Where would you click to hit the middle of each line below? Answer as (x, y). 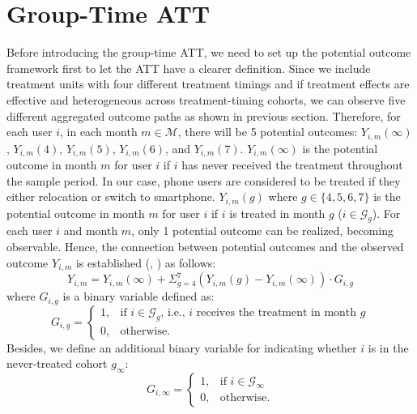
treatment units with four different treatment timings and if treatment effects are (208, 84)
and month (91, 230)
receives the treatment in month (277, 313)
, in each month (99, 132)
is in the (388, 347)
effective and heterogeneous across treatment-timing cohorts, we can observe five (206, 99)
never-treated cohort (57, 363)
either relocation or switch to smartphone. (111, 196)
